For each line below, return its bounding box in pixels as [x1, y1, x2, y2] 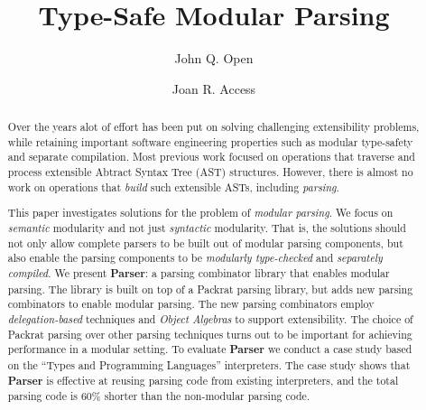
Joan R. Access [171, 79, 256, 98]
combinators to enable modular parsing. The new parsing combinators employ [7, 296, 375, 312]
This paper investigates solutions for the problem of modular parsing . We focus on [7, 205, 394, 220]
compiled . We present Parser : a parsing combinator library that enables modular [7, 265, 390, 281]
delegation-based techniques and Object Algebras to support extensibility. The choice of [7, 311, 413, 326]
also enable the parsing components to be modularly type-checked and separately [7, 250, 383, 266]
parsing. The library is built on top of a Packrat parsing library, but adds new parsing [7, 281, 413, 296]
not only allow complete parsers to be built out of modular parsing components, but [7, 235, 403, 250]
